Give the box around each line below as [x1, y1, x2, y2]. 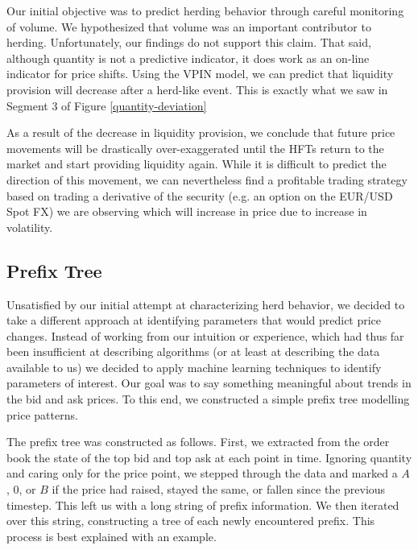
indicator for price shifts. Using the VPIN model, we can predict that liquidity [6, 65, 394, 82]
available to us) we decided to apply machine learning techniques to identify [6, 358, 382, 375]
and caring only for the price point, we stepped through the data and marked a [6, 465, 398, 482]
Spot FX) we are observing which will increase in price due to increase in [6, 203, 367, 220]
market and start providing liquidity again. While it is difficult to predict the [6, 155, 387, 172]
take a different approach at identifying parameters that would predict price [6, 312, 382, 329]
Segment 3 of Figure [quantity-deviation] [6, 97, 207, 114]
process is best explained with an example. [6, 527, 217, 544]
